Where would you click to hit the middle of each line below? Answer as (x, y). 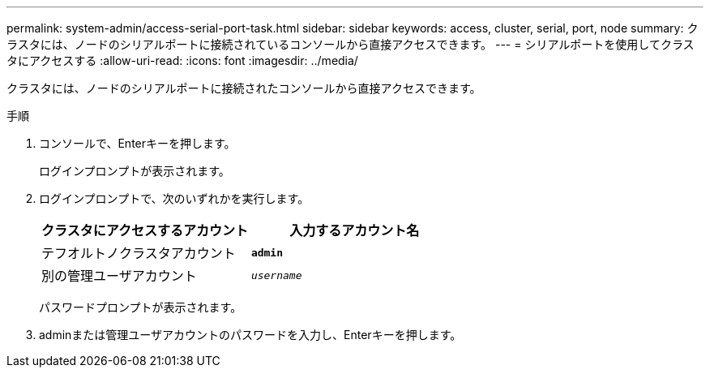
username (276, 275)
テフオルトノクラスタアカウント (139, 253)
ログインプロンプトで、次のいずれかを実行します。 (174, 198)
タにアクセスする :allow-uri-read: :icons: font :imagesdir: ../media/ (182, 60)
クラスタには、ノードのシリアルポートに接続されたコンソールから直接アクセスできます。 (244, 88)
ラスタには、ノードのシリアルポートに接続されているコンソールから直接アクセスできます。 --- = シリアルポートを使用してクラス (351, 44)
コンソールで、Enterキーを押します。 (137, 143)
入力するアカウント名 (355, 230)
